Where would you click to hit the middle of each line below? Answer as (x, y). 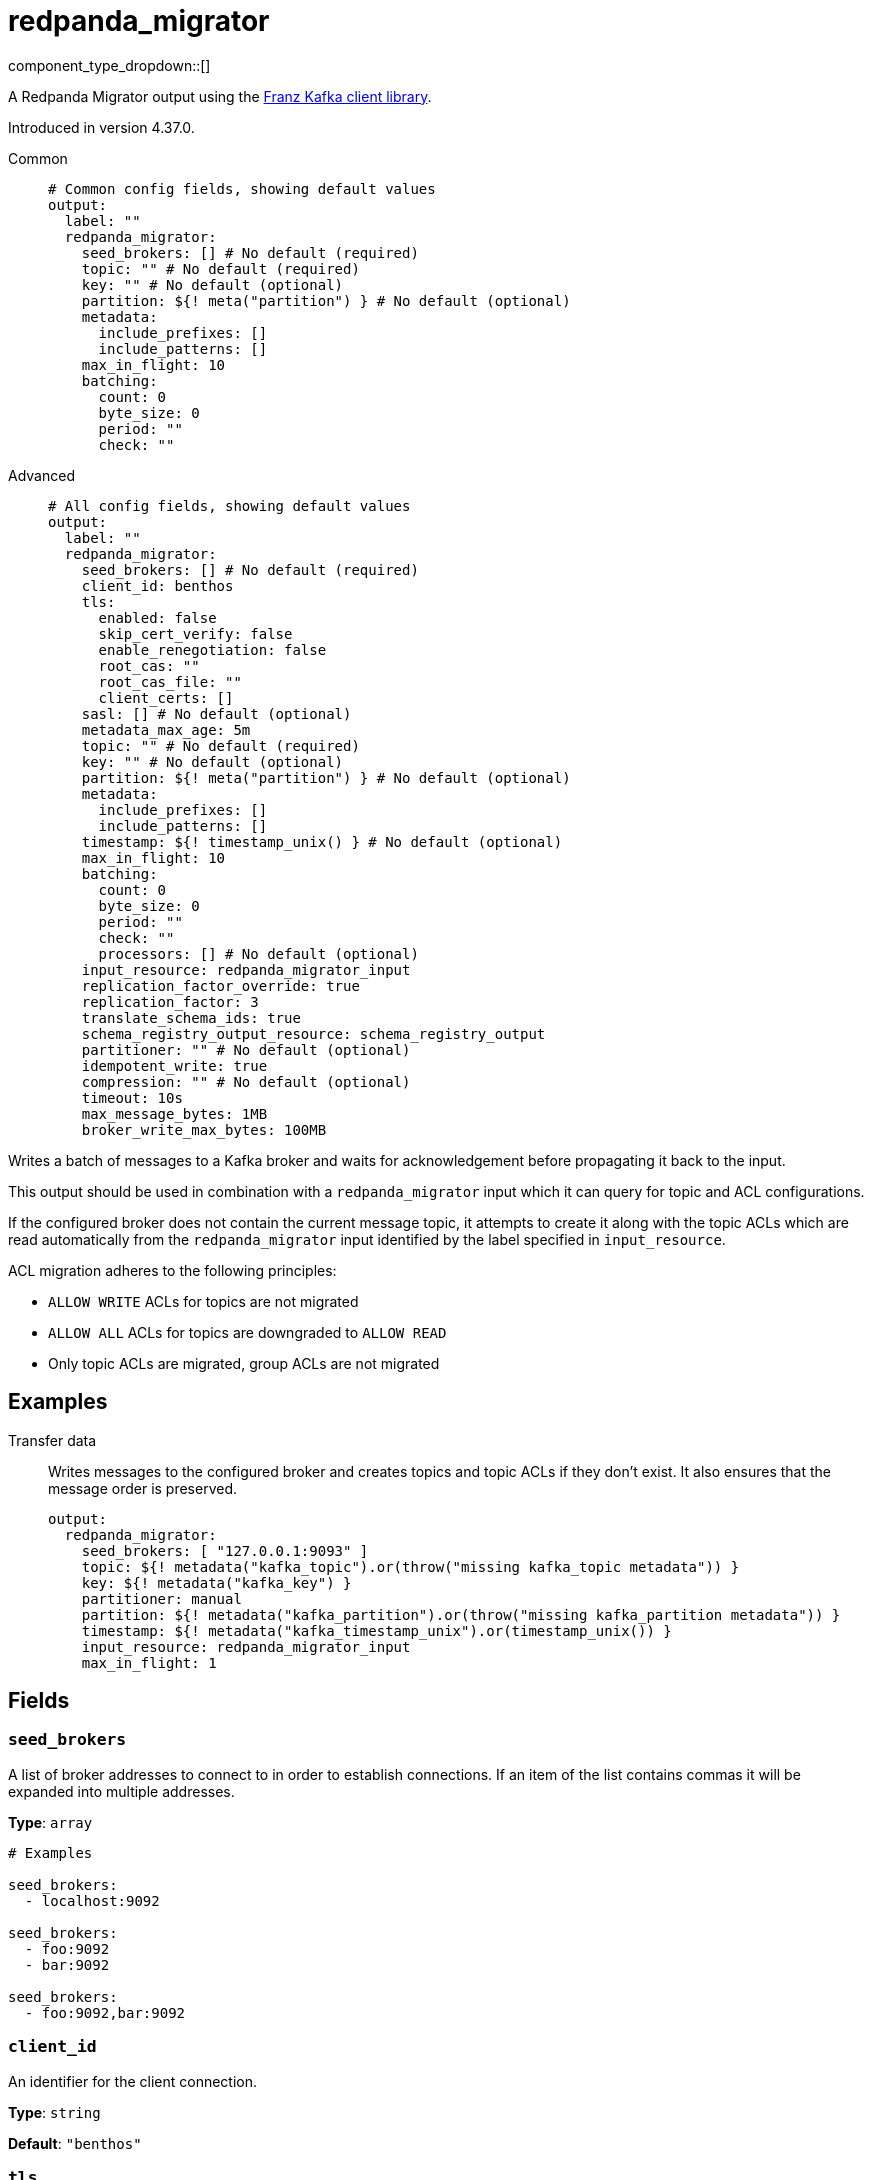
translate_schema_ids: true (191, 1017)
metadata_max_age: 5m (166, 729)
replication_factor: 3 (170, 1001)
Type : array (50, 1822)
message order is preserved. (143, 1488)
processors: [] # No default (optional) (258, 953)
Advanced (41, 475)
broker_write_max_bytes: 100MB (204, 1129)
